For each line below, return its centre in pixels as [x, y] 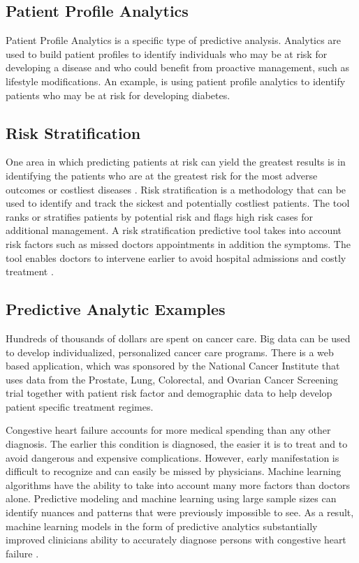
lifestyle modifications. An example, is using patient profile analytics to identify [176, 81]
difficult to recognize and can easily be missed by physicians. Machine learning [174, 471]
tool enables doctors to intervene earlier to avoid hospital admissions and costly [176, 257]
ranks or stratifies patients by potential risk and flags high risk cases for [159, 216]
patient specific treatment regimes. [80, 406]
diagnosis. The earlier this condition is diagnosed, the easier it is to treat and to [177, 444]
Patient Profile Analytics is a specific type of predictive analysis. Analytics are [174, 40]
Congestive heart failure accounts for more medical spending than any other [168, 430]
